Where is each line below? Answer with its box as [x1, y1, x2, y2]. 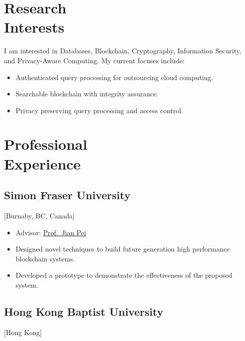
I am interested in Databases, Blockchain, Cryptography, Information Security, [4, 45, 242, 56]
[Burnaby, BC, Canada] [4, 211, 75, 221]
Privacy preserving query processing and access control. [15, 105, 183, 115]
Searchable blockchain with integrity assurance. [15, 88, 159, 99]
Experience [4, 153, 81, 173]
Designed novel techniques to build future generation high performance [15, 244, 230, 254]
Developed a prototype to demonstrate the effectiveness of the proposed [15, 270, 233, 280]
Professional [4, 134, 87, 154]
